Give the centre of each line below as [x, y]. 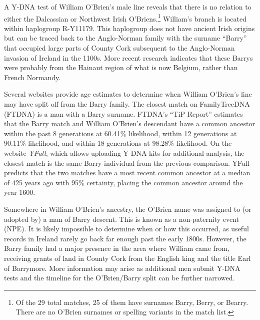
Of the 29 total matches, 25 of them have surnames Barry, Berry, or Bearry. [132, 302]
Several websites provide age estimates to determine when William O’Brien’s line [128, 94]
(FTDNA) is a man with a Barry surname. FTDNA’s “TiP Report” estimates [123, 113]
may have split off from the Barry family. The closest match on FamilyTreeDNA [127, 104]
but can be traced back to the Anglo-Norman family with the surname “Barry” [125, 38]
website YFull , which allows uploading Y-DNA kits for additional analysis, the [124, 152]
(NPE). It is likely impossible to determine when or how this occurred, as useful [126, 229]
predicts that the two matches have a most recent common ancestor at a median [127, 173]
